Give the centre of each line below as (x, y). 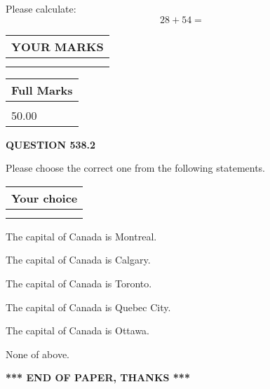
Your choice (45, 198)
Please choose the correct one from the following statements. (136, 168)
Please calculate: (41, 8)
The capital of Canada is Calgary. (78, 260)
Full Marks (42, 90)
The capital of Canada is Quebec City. (88, 307)
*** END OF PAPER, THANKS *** (98, 377)
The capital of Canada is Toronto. (79, 283)
